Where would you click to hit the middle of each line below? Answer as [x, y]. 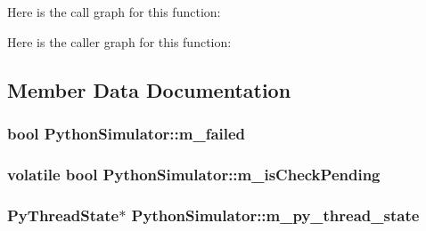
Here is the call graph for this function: [114, 12]
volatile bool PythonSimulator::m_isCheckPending [194, 174]
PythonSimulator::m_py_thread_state [275, 215]
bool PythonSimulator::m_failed [127, 133]
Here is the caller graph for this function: [119, 41]
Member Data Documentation [149, 89]
